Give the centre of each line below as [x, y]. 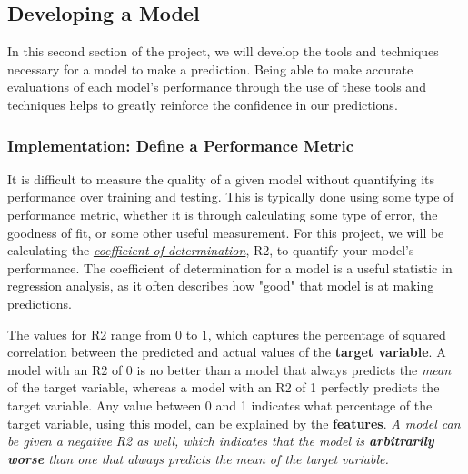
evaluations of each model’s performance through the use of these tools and [217, 87]
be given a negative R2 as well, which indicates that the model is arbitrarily [221, 441]
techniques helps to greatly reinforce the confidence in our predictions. [203, 104]
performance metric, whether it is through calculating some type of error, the [223, 214]
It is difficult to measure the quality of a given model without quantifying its [221, 178]
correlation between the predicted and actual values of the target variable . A [227, 352]
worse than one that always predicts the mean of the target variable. [198, 458]
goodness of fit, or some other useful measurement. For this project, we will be [226, 232]
